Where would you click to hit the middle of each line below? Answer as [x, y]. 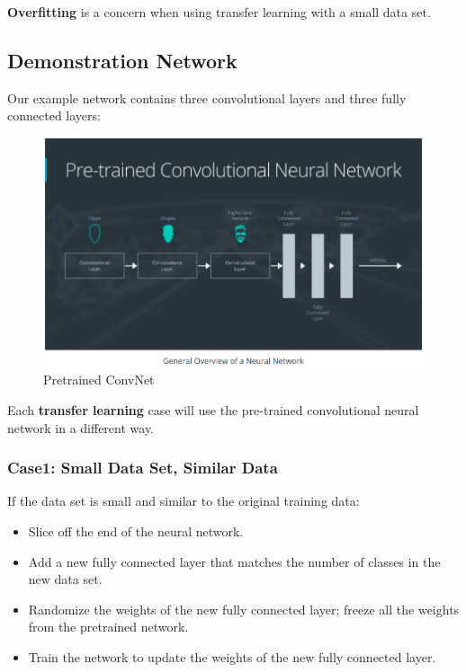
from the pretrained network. [108, 627]
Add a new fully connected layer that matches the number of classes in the [234, 561]
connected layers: [54, 115]
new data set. [65, 579]
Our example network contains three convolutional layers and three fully [207, 97]
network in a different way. [81, 427]
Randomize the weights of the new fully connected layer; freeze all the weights [244, 609]
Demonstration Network [122, 60]
